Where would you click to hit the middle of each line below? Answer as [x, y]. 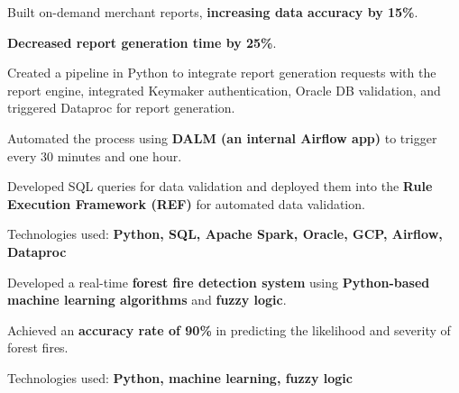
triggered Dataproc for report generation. [121, 108]
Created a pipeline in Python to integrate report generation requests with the [222, 73]
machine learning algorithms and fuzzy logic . [147, 300]
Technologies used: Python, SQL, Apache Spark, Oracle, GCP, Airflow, [225, 234]
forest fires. [38, 347]
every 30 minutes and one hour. [95, 155]
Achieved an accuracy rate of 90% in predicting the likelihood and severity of [229, 329]
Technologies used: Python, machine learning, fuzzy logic [180, 377]
